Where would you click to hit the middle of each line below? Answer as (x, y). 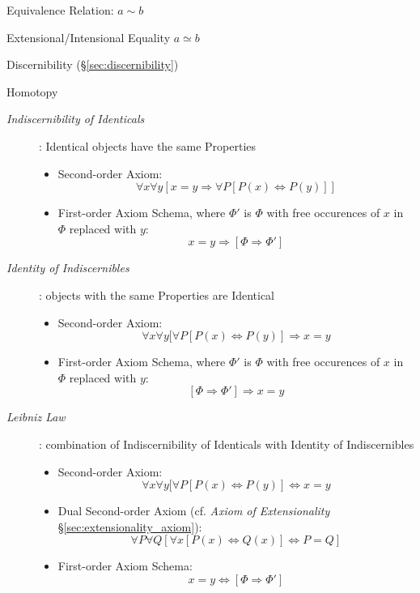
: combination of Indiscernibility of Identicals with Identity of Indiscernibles (227, 444)
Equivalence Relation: (60, 10)
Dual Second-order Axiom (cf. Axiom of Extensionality (194, 511)
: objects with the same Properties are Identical (157, 294)
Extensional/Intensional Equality (89, 37)
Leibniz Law (36, 417)
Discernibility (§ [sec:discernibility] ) (93, 64)
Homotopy (32, 91)
